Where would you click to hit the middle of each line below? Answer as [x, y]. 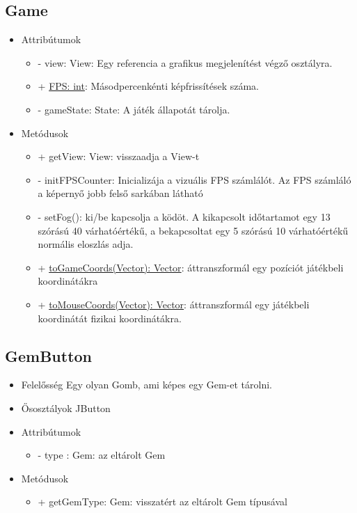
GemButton [49, 355]
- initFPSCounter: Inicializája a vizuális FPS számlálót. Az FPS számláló [195, 179]
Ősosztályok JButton [66, 408]
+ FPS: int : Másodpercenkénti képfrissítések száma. [149, 86]
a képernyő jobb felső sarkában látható [120, 193]
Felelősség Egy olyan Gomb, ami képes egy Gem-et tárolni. [146, 385]
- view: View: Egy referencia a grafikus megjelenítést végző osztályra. [185, 62]
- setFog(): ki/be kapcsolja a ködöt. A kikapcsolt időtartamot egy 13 [184, 216]
